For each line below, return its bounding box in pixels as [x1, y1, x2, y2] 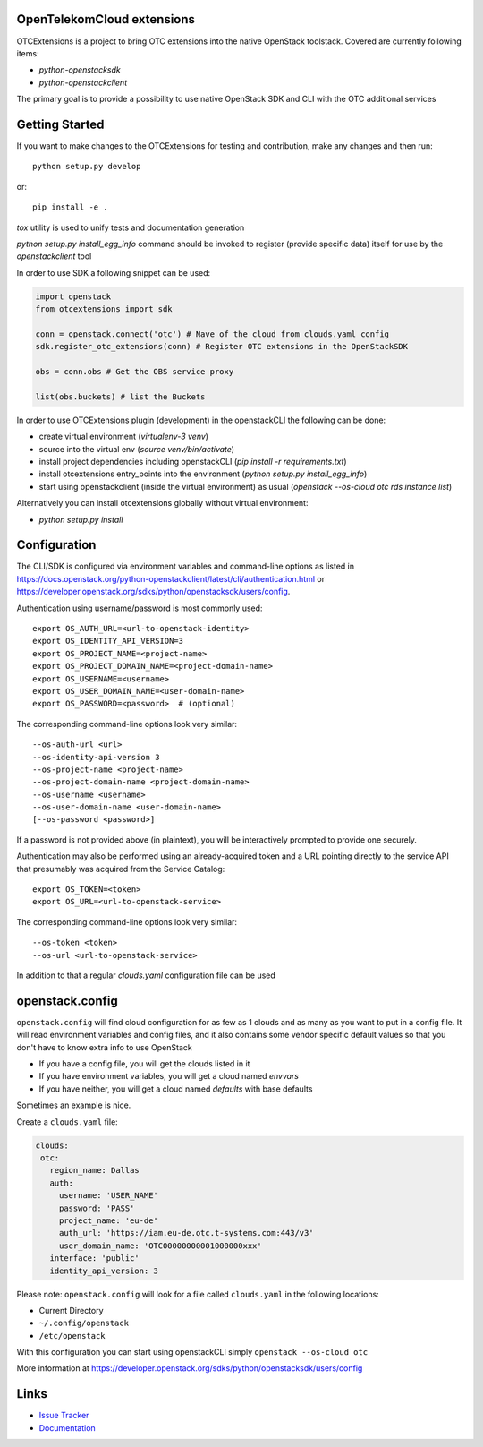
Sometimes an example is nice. [16, 1100, 131, 1110]
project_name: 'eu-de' [58, 1215, 158, 1226]
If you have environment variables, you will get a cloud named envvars [38, 1071, 300, 1082]
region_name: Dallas [49, 1165, 140, 1176]
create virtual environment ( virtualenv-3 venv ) [38, 431, 209, 442]
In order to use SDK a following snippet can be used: [16, 267, 211, 278]
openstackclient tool [16, 251, 92, 261]
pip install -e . [32, 202, 108, 212]
